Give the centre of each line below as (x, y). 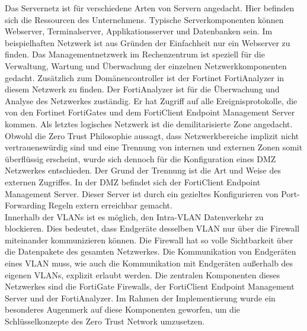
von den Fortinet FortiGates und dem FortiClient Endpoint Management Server (150, 112)
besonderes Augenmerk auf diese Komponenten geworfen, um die (122, 309)
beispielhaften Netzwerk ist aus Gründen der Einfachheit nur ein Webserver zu (148, 42)
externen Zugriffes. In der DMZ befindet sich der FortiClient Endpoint (133, 181)
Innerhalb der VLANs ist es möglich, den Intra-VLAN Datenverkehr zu (134, 216)
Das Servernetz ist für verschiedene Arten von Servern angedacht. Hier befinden (150, 8)
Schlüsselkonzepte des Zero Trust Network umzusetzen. (105, 321)
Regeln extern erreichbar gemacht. (110, 205)
